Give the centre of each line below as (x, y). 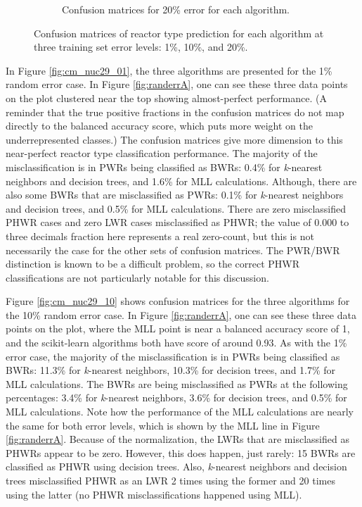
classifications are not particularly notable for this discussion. (137, 277)
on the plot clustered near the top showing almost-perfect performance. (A (166, 98)
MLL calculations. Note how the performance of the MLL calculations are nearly (180, 412)
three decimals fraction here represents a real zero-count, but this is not (160, 236)
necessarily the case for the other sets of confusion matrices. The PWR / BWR (173, 250)
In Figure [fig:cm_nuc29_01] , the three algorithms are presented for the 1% (169, 70)
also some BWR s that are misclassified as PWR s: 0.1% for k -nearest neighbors (175, 195)
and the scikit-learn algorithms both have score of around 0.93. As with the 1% (176, 343)
